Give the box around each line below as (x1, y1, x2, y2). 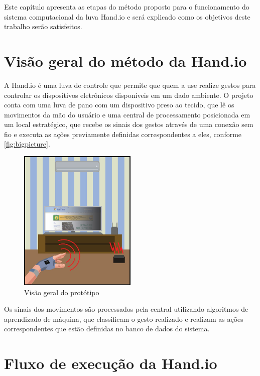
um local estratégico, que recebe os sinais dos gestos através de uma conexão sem (4, 119, 253, 130)
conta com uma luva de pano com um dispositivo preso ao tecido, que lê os (4, 99, 234, 110)
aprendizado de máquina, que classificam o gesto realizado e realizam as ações (4, 313, 243, 324)
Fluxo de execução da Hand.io (4, 353, 217, 373)
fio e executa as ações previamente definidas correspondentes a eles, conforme (4, 129, 242, 139)
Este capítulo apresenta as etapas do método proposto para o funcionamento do (4, 2, 249, 12)
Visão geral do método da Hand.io (4, 50, 247, 71)
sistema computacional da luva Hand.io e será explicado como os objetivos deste (4, 11, 250, 22)
